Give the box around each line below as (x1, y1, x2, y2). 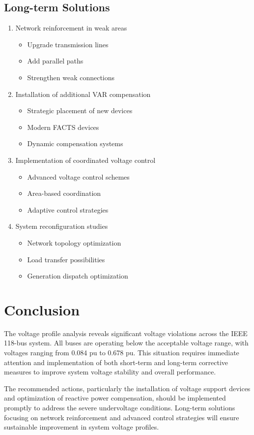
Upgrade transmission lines (27, 39, 109, 49)
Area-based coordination (27, 188, 101, 198)
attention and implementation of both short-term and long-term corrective (4, 357, 228, 367)
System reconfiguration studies (15, 221, 108, 231)
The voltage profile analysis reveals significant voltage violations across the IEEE (4, 328, 248, 338)
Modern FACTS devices (27, 122, 99, 132)
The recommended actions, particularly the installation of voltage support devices (4, 383, 251, 393)
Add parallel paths (27, 56, 84, 66)
